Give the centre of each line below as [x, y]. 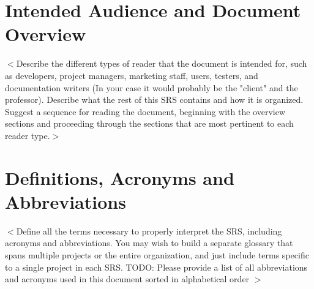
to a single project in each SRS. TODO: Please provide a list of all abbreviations [156, 267]
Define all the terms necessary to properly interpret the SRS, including [149, 231]
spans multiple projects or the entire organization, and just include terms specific [157, 254]
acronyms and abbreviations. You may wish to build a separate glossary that [149, 243]
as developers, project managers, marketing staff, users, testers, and [132, 75]
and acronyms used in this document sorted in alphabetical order [127, 279]
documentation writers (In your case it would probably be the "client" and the [151, 87]
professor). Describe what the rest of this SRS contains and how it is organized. [154, 99]
